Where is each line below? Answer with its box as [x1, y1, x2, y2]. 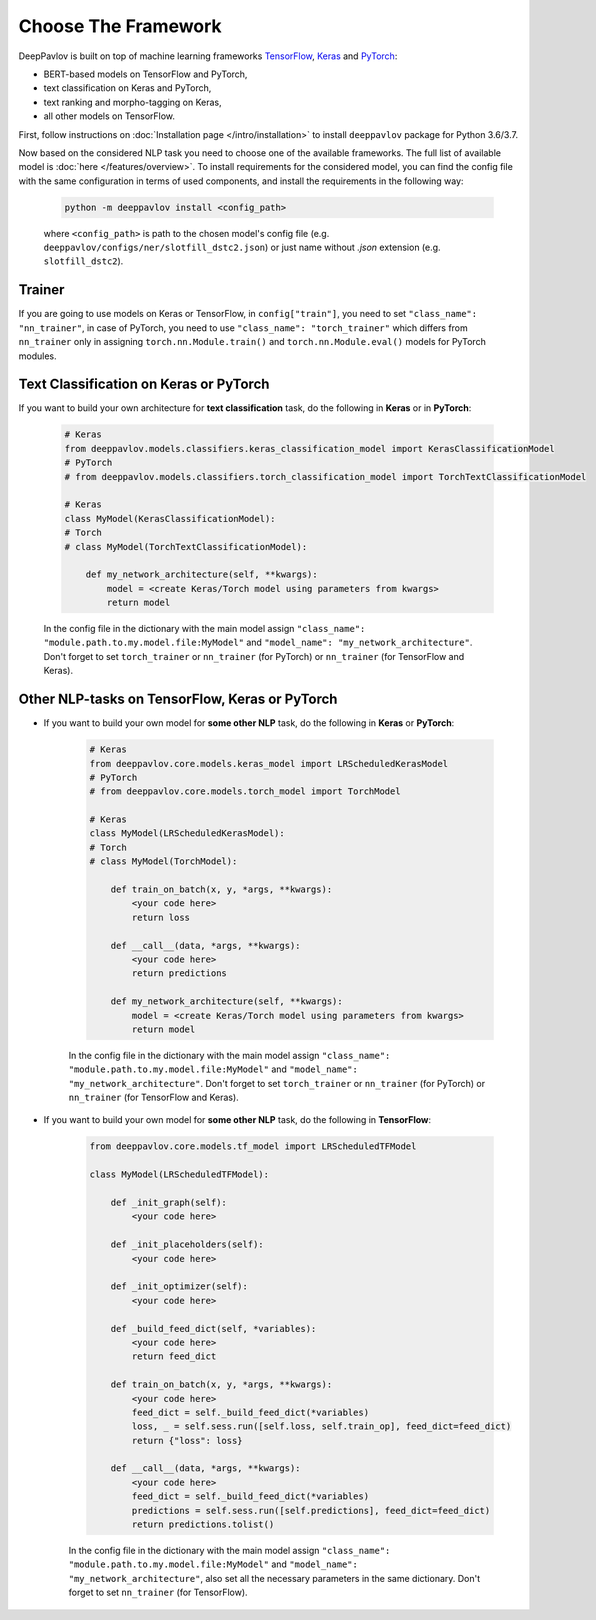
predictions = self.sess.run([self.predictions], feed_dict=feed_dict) [131, 1505, 491, 1516]
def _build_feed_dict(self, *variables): [110, 1323, 317, 1334]
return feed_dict [131, 1351, 217, 1362]
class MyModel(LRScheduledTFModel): [89, 1169, 270, 1180]
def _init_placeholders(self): [110, 1239, 264, 1250]
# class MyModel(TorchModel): [89, 856, 238, 867]
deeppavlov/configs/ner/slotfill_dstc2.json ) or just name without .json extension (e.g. [43, 241, 441, 254]
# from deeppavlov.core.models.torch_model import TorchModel [89, 786, 401, 797]
